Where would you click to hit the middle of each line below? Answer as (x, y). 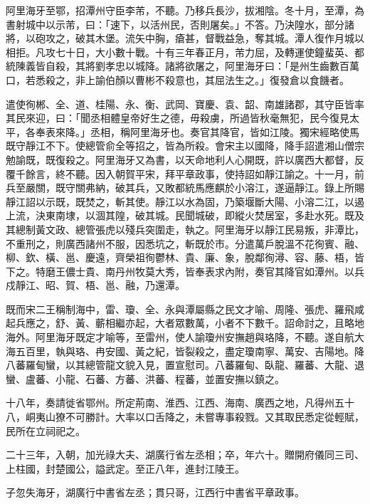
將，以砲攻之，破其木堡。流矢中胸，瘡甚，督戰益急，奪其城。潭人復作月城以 (185, 38)
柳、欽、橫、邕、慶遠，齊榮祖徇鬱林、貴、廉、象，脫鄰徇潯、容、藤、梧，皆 (185, 257)
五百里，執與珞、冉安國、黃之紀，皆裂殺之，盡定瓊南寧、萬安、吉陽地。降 (190, 351)
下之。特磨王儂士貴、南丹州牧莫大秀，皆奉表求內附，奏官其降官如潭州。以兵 (185, 271)
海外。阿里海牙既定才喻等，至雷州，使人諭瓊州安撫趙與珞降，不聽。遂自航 (180, 337)
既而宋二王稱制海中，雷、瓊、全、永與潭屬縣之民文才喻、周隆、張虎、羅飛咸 (185, 309)
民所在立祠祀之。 (46, 430)
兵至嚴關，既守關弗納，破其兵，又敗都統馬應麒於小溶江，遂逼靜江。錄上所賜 (185, 188)
